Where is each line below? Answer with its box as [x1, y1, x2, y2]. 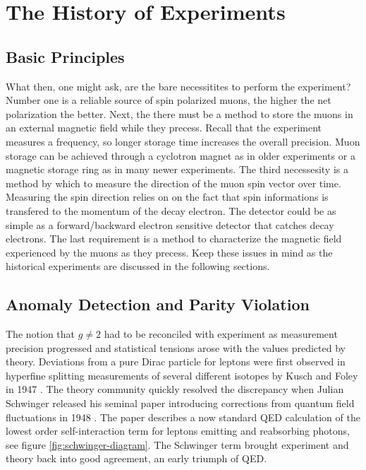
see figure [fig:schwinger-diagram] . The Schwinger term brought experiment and [6, 437, 349, 452]
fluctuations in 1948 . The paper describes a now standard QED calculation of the [6, 409, 360, 424]
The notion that [6, 327, 75, 341]
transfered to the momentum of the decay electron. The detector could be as [6, 203, 336, 218]
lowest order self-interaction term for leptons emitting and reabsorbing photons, [6, 423, 350, 438]
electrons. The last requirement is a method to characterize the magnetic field [6, 231, 342, 246]
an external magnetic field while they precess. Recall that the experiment [6, 120, 322, 135]
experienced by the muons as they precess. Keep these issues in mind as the [6, 245, 333, 259]
